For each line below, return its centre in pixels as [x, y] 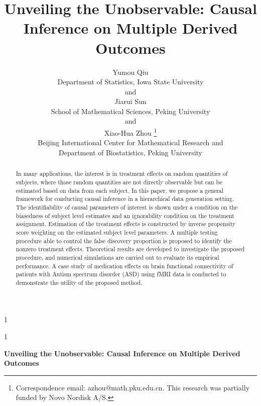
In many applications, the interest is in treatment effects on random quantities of [122, 174]
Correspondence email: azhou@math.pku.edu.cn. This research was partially [133, 387]
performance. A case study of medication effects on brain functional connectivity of [124, 266]
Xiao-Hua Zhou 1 [130, 132]
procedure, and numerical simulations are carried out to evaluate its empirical [117, 257]
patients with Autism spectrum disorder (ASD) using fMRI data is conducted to [121, 274]
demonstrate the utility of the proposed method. [79, 282]
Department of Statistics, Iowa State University [130, 82]
